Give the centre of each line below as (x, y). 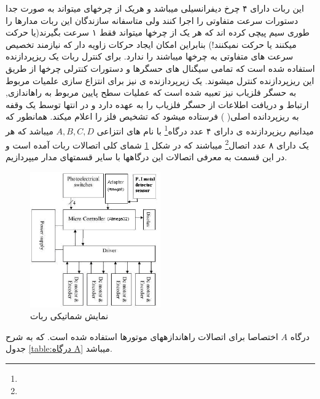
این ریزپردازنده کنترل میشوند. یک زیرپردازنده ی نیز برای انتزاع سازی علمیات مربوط (160, 80)
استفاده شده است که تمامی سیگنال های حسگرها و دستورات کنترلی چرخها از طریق (160, 68)
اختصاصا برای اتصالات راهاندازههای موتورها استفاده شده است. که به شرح (142, 336)
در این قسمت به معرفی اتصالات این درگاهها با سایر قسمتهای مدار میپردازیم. (146, 157)
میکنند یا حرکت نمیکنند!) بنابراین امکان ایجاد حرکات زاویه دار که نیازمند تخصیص (151, 44)
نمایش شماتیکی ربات (69, 316)
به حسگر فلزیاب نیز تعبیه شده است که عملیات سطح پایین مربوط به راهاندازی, (151, 92)
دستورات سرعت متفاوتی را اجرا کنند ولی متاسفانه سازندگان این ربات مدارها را (152, 20)
